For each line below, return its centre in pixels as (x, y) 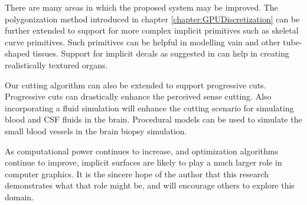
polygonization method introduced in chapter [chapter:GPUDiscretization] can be (152, 19)
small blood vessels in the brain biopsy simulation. (96, 130)
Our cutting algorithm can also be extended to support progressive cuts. (135, 85)
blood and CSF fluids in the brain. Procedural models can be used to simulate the (153, 119)
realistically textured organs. (56, 65)
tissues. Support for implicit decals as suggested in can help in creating (161, 53)
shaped (17, 53)
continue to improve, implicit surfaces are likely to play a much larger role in (143, 162)
